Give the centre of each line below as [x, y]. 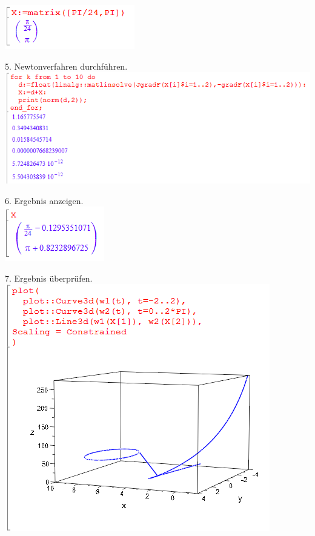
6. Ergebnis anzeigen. [44, 200]
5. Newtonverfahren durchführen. [66, 66]
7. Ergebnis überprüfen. [49, 278]
